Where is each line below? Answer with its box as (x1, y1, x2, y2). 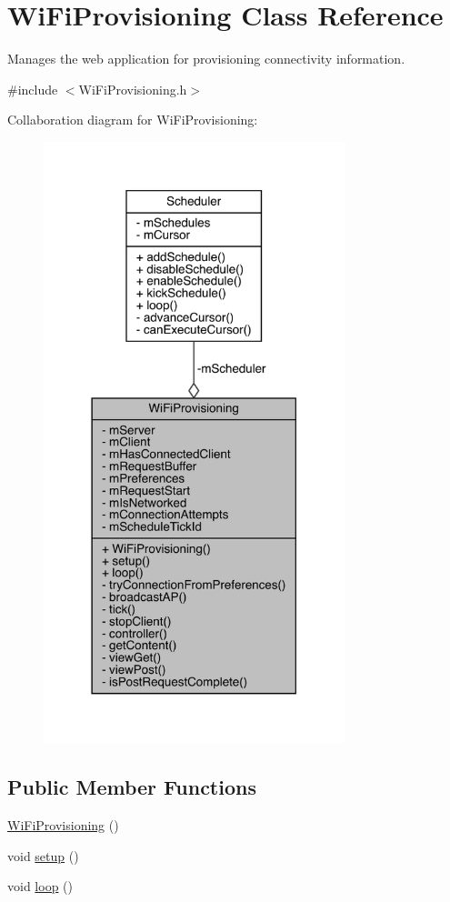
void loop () (7, 877, 73, 896)
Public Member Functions (7, 773, 256, 801)
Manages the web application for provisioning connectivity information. (7, 49, 405, 68)
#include (7, 79, 58, 98)
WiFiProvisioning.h (78, 79, 187, 98)
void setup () (7, 846, 79, 865)
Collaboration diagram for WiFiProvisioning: (7, 110, 258, 129)
